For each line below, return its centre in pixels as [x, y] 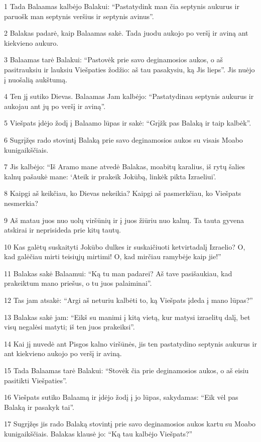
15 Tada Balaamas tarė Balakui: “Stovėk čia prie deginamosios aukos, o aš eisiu [126, 370]
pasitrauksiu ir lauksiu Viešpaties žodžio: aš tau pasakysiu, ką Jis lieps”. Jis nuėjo [129, 69]
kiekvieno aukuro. [31, 42]
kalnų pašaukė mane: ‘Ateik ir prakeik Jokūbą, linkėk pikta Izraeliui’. [110, 176]
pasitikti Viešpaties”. [36, 380]
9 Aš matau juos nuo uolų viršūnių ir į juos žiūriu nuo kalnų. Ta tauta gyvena [124, 220]
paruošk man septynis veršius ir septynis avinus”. [79, 16]
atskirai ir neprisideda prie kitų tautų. [62, 230]
